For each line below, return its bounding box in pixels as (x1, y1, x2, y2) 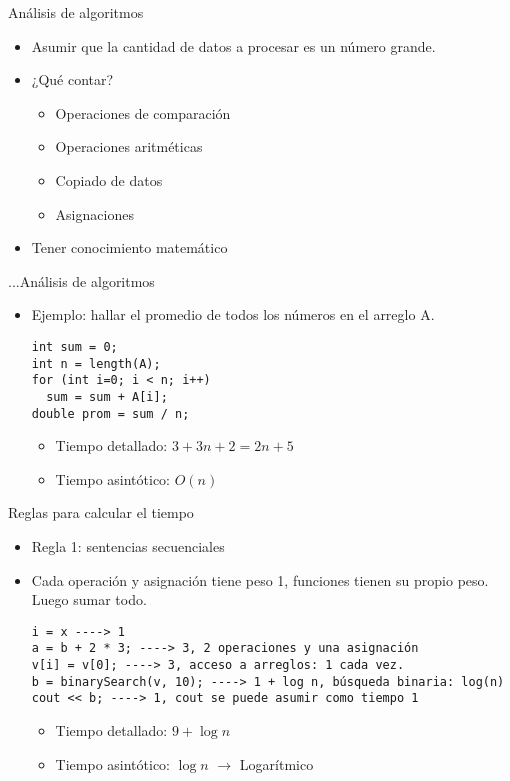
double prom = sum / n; (31, 406, 190, 421)
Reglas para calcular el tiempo (8, 502, 194, 523)
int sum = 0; (31, 339, 118, 354)
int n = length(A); (31, 356, 161, 371)
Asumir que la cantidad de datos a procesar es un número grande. (31, 35, 436, 56)
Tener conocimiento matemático (31, 237, 228, 258)
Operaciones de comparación (55, 102, 231, 123)
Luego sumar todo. (31, 589, 147, 610)
